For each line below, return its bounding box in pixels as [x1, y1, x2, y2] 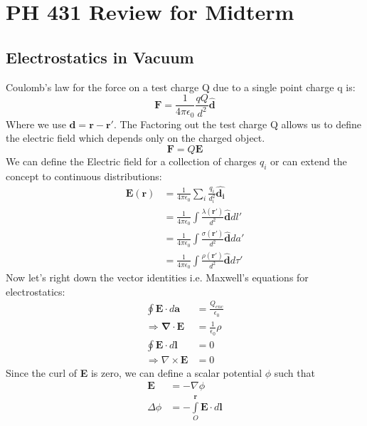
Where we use [6, 116, 66, 131]
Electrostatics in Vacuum [6, 46, 194, 68]
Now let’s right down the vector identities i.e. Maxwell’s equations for [6, 270, 309, 285]
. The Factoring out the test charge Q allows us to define [113, 116, 362, 131]
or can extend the [270, 153, 347, 168]
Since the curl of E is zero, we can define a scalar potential [6, 365, 262, 380]
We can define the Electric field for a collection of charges [6, 153, 257, 168]
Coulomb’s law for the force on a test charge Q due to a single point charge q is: [6, 79, 356, 94]
